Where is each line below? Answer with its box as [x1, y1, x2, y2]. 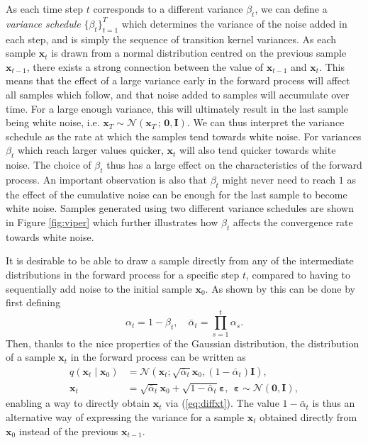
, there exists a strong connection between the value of [26, 59, 263, 74]
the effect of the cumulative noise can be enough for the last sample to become [6, 186, 347, 201]
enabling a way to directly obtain [6, 396, 150, 410]
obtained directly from [260, 409, 357, 424]
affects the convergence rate [233, 214, 353, 229]
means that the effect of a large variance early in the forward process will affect [6, 73, 350, 88]
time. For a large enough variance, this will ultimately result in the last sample [6, 101, 348, 116]
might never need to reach [222, 172, 336, 186]
